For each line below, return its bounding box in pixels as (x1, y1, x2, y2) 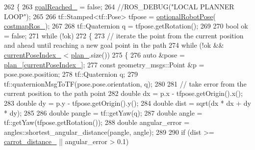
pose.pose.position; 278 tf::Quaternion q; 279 (4, 69, 138, 79)
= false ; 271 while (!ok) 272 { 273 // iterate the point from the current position (4, 30, 244, 40)
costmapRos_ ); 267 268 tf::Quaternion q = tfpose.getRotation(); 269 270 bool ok (4, 21, 248, 31)
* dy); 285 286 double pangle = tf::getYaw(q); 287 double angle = (4, 107, 203, 118)
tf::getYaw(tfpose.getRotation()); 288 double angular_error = (4, 117, 190, 127)
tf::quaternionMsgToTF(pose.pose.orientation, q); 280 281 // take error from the (4, 78, 247, 89)
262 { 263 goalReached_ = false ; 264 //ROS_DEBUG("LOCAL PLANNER (4, 1, 234, 11)
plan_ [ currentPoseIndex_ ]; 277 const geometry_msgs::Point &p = (4, 59, 204, 69)
